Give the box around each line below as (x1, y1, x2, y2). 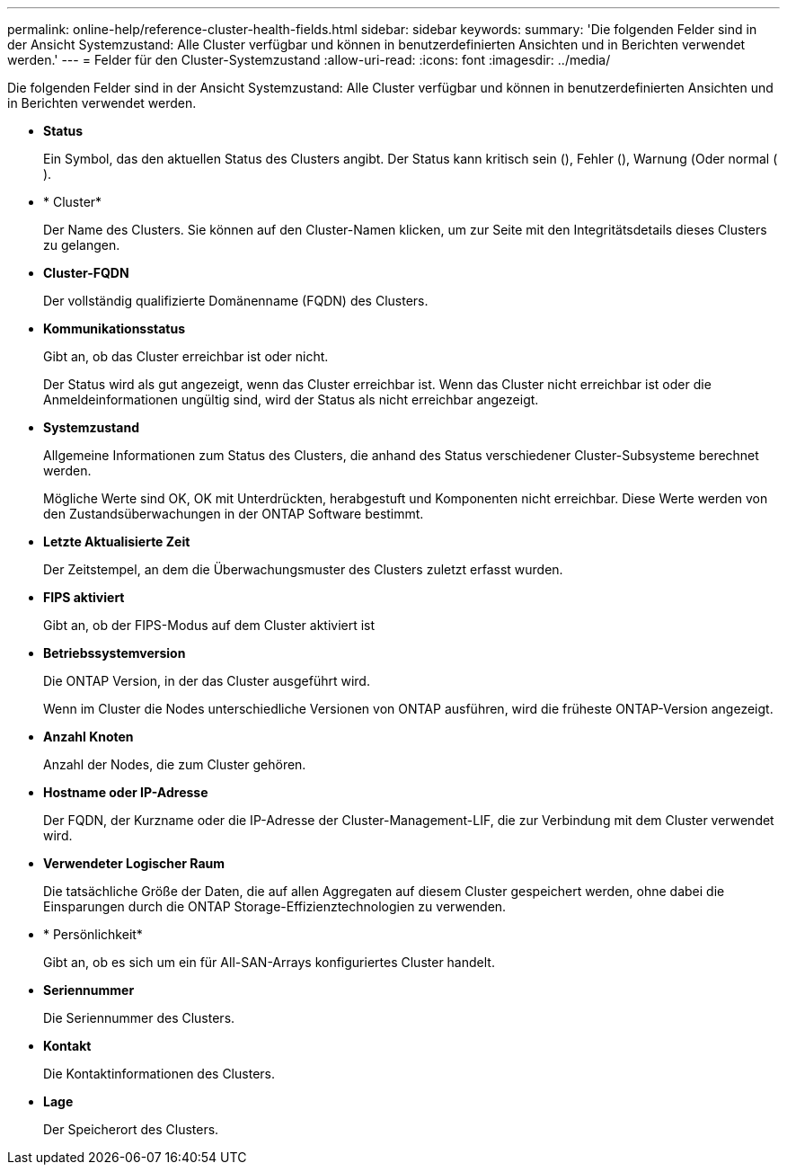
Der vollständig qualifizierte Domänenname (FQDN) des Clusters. (43, 293, 429, 308)
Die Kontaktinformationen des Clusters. (43, 1066, 275, 1081)
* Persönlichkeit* (43, 927, 143, 942)
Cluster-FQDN (43, 265, 129, 280)
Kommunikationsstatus (43, 321, 186, 336)
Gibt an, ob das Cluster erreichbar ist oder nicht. (43, 349, 329, 364)
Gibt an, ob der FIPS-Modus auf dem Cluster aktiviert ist (43, 617, 376, 633)
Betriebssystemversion (43, 645, 186, 661)
